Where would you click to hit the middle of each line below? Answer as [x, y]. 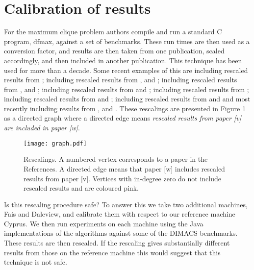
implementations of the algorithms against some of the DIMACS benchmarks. [121, 233]
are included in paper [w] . [42, 128]
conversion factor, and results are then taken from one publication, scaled [114, 51]
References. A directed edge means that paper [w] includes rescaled [124, 168]
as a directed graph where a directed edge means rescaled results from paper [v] [123, 118]
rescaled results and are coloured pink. [81, 188]
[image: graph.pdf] [55, 143]
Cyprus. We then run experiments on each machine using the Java [104, 223]
